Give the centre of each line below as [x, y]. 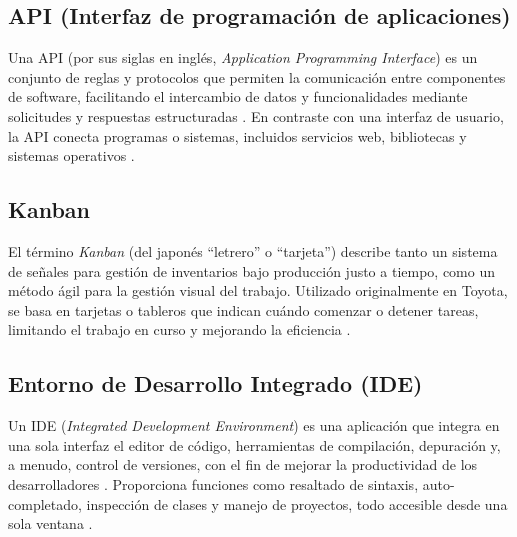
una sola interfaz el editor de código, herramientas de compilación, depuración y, [254, 444]
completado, [45, 503]
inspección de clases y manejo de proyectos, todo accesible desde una [297, 503]
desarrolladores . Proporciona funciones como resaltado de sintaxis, [213, 483]
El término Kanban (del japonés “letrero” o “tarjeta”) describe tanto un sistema [253, 250]
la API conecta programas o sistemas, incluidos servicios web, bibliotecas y [237, 135]
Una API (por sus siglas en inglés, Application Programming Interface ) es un [243, 57]
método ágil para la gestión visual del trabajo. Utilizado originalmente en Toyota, [258, 290]
